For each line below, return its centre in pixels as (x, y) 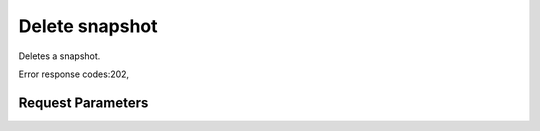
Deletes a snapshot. (59, 56)
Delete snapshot (88, 26)
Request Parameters (83, 102)
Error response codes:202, (74, 74)
